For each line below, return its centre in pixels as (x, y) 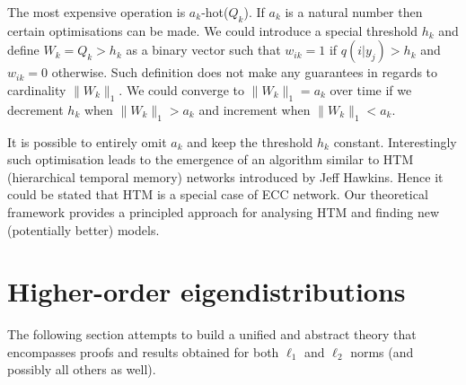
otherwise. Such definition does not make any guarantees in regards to (245, 72)
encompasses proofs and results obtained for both (143, 351)
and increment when (255, 109)
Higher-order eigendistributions (207, 291)
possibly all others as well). (82, 369)
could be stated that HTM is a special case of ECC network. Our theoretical (218, 194)
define (23, 50)
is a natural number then (354, 12)
